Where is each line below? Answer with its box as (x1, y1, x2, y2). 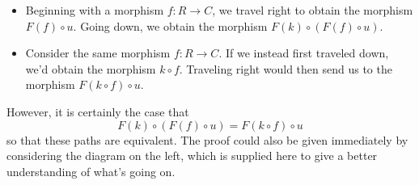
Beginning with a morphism (25, 2, 164, 18)
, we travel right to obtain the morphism (212, 2, 413, 18)
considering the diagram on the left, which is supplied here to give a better (6, 147, 378, 164)
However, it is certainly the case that (6, 103, 189, 120)
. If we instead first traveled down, (218, 44, 389, 61)
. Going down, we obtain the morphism (73, 17, 268, 34)
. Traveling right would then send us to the (179, 60, 392, 77)
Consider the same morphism (25, 44, 171, 61)
